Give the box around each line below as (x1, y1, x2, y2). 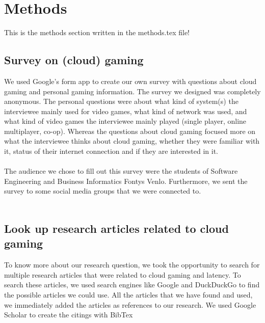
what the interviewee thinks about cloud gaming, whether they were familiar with (4, 136, 260, 146)
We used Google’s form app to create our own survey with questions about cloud (4, 75, 257, 86)
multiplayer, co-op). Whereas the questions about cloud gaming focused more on (4, 125, 256, 136)
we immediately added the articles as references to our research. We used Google (4, 299, 256, 310)
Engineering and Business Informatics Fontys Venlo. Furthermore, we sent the (4, 175, 248, 186)
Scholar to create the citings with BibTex (4, 309, 133, 320)
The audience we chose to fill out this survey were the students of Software (4, 166, 238, 176)
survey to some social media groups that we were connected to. (4, 185, 201, 196)
